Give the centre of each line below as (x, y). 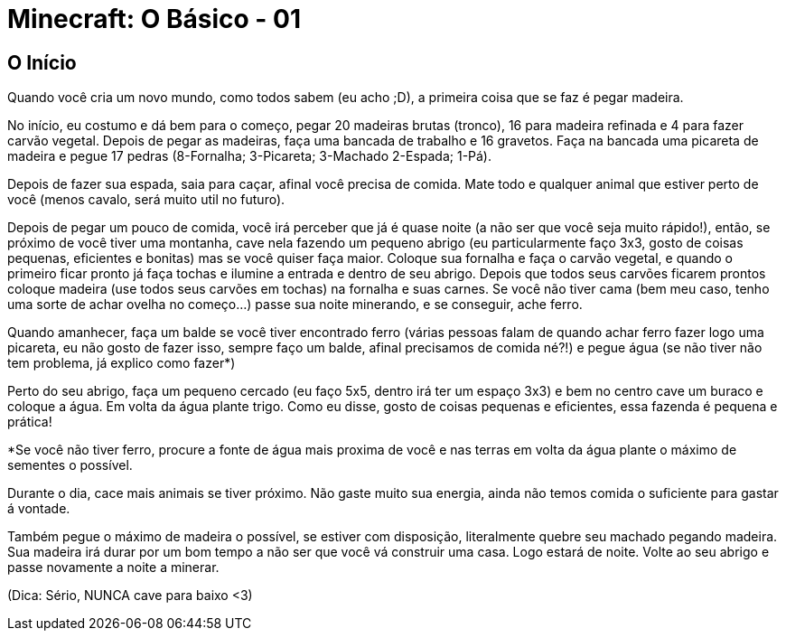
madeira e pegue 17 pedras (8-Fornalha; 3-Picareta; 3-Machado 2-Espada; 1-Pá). (250, 156)
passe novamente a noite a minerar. (113, 568)
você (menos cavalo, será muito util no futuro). (146, 200)
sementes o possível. (70, 465)
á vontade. (39, 509)
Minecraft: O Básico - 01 (154, 19)
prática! (30, 422)
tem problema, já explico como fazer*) (122, 363)
